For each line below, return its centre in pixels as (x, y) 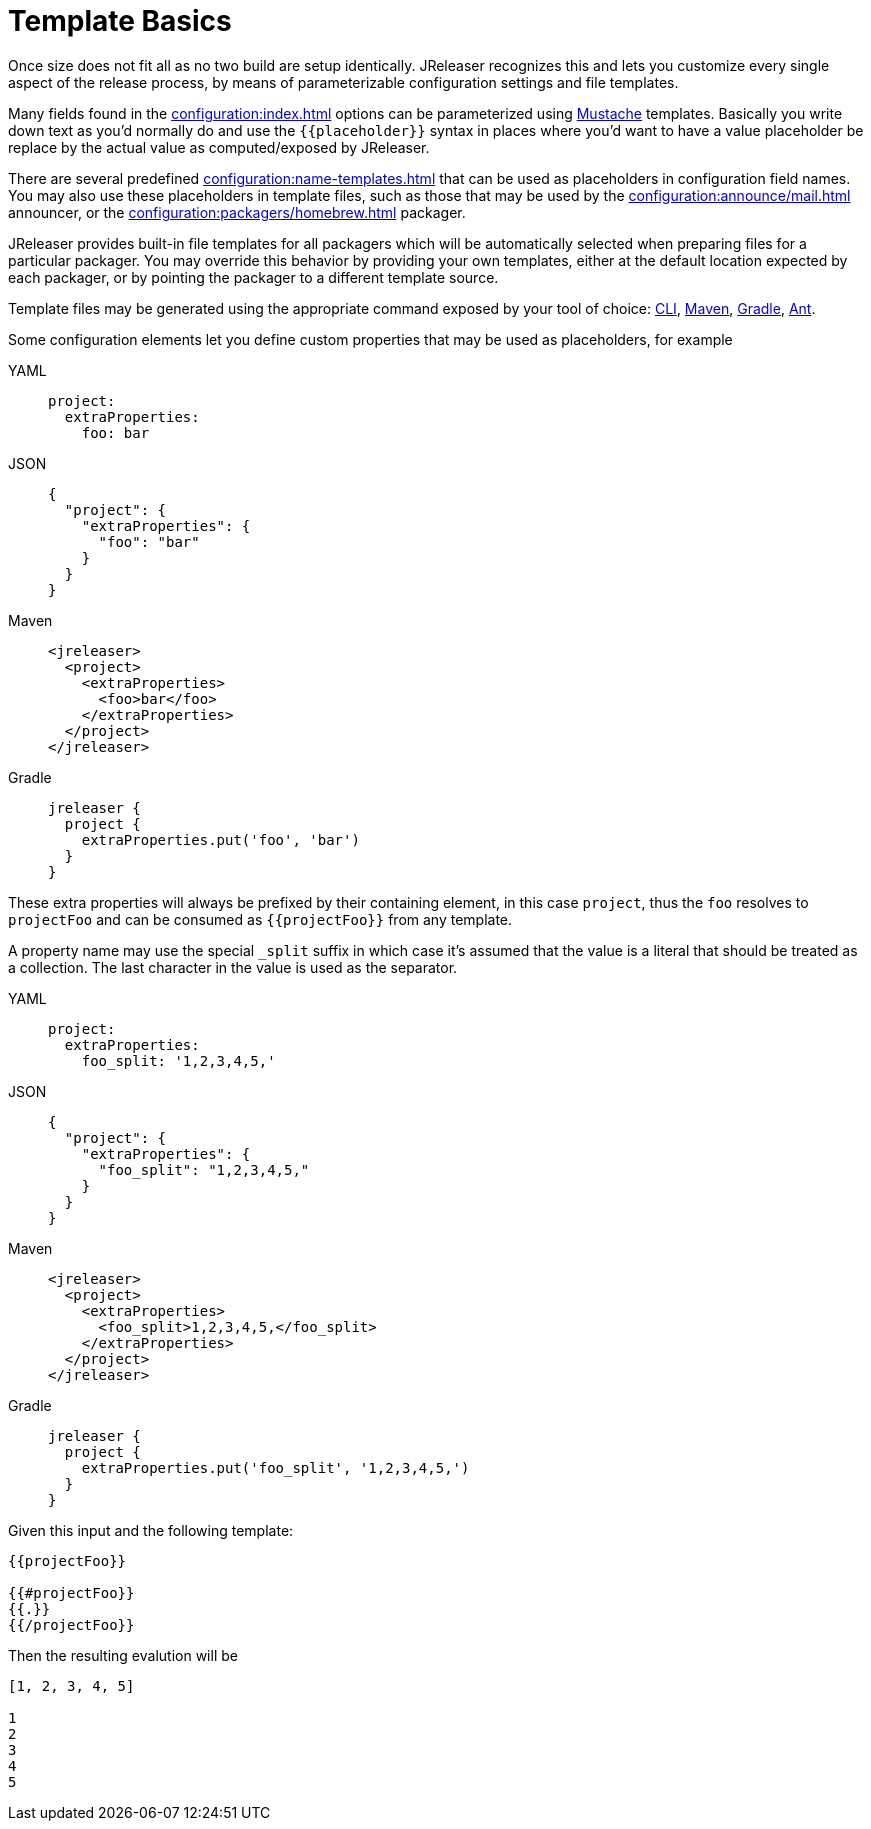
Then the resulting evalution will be (123, 1655)
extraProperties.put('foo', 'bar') (220, 839)
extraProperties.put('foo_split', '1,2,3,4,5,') (275, 1467)
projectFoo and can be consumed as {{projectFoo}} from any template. (260, 919)
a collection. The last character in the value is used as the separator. (233, 967)
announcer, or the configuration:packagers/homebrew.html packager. (237, 212)
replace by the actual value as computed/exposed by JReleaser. (219, 147)
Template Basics (120, 21)
